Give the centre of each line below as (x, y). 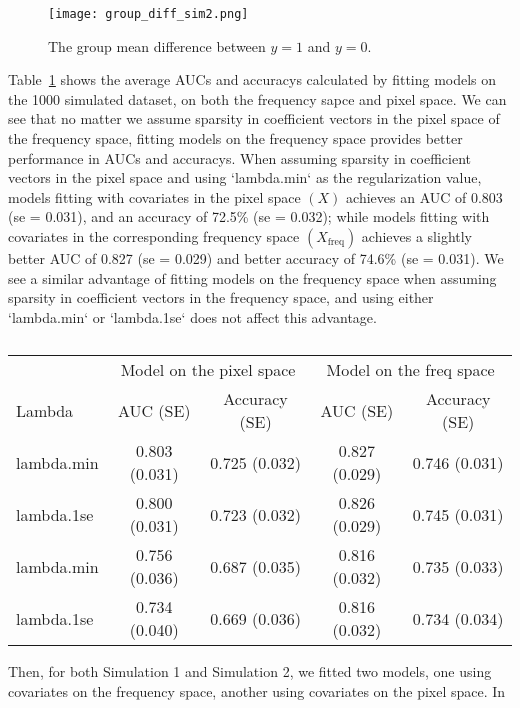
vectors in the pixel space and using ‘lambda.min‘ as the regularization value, (245, 177)
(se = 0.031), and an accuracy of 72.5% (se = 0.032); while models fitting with (249, 216)
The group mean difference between (157, 45)
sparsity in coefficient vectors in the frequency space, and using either (221, 297)
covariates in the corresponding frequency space (154, 236)
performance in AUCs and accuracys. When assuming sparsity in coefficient (239, 157)
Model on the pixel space (208, 370)
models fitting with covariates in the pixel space (154, 196)
